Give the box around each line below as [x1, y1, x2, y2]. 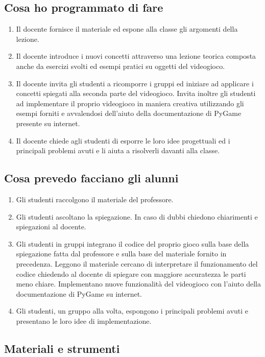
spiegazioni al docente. [16, 221, 86, 232]
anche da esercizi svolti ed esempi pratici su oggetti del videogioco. [16, 60, 225, 71]
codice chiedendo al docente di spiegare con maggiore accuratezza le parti [16, 268, 246, 279]
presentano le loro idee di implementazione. [16, 315, 152, 326]
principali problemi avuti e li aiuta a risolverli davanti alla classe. [16, 145, 220, 156]
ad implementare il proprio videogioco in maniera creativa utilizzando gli [16, 98, 244, 108]
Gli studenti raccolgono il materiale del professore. [16, 194, 174, 204]
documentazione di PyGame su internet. [16, 288, 142, 299]
